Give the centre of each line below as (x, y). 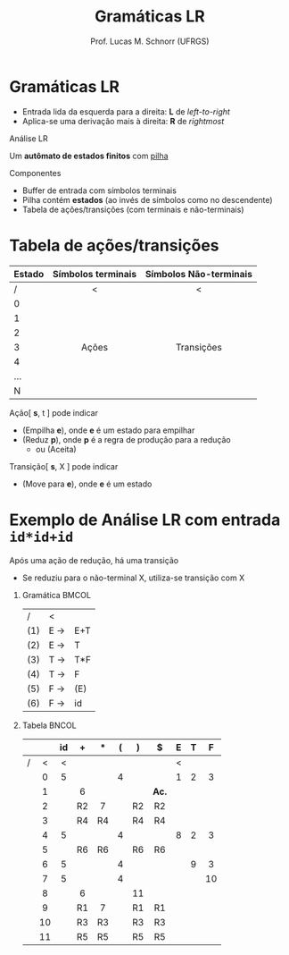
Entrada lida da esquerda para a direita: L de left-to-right (126, 111)
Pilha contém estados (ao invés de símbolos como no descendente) (148, 199)
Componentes (35, 173)
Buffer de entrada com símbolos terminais (99, 190)
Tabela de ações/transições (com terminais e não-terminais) (133, 209)
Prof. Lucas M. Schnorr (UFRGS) (150, 41)
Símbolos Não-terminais (198, 274)
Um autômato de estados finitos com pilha (89, 156)
